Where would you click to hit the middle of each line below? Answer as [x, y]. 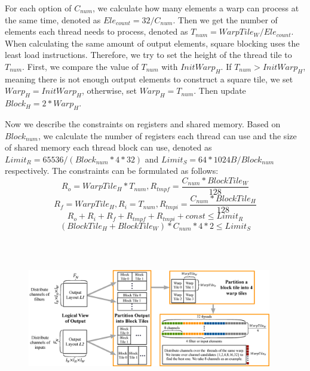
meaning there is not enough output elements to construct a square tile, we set [149, 79]
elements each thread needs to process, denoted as [96, 31]
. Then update [220, 91]
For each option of [38, 8]
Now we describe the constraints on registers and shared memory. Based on [143, 123]
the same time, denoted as [53, 19]
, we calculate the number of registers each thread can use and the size [167, 135]
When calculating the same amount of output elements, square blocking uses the [152, 43]
